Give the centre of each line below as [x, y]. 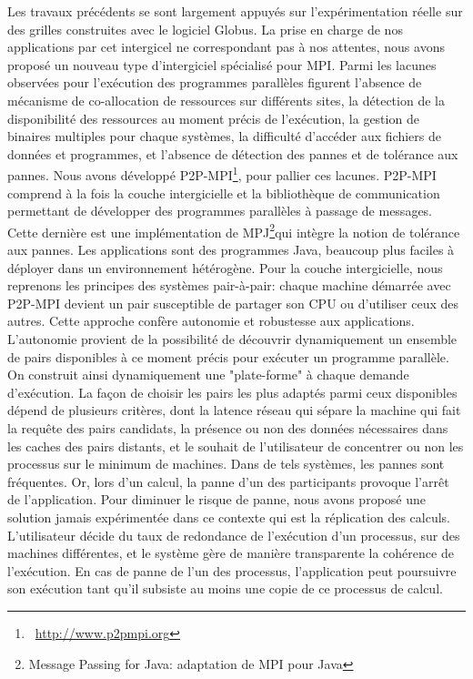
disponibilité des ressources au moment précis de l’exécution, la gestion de [213, 118]
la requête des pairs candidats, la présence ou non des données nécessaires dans [228, 427]
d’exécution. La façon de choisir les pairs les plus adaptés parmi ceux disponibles [232, 392]
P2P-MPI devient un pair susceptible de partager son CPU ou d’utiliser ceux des [233, 303]
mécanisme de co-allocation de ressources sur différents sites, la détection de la [226, 100]
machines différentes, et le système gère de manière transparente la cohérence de [231, 553]
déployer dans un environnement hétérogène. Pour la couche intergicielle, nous [225, 267]
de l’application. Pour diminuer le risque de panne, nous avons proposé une [216, 499]
